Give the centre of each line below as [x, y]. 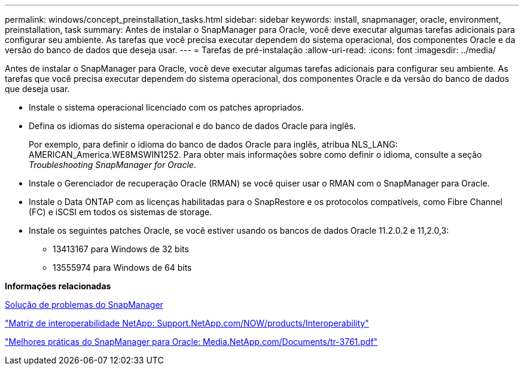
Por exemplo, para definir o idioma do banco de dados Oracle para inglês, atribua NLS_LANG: [213, 144]
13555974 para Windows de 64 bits [122, 267]
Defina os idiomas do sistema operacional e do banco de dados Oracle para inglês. [192, 126]
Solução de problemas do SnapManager [84, 305]
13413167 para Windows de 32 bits [121, 249]
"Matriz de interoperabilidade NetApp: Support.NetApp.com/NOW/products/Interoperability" [187, 323]
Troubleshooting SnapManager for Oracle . [112, 165]
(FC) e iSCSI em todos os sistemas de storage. [121, 212]
